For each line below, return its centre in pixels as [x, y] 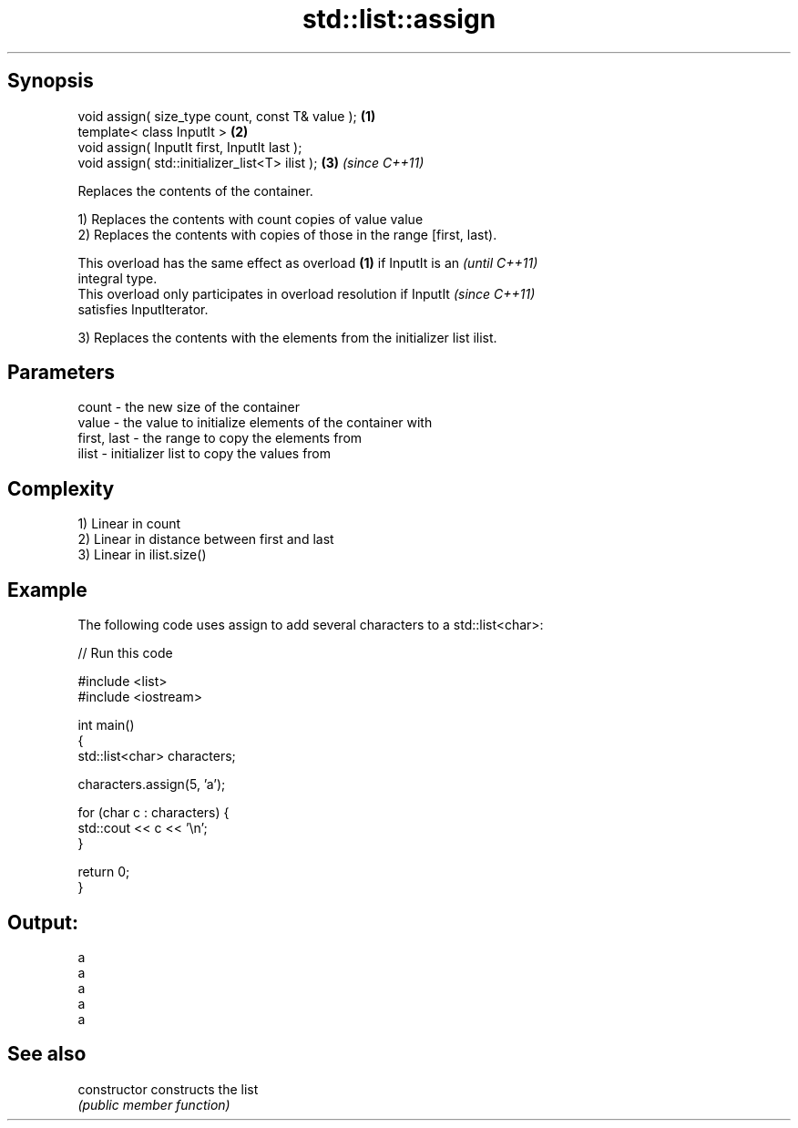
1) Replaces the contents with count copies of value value [251, 219]
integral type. [118, 278]
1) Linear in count [129, 524]
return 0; [104, 872]
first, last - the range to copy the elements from [220, 438]
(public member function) [154, 1104]
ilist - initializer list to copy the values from [205, 454]
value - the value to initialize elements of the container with [255, 423]
